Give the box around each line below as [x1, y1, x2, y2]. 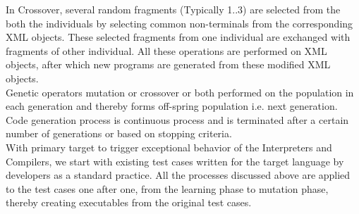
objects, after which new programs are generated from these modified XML [6, 57, 331, 72]
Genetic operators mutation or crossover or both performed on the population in [6, 84, 354, 99]
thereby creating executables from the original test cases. [6, 195, 252, 210]
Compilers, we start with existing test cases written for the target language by [6, 153, 344, 168]
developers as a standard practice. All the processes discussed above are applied [6, 168, 351, 182]
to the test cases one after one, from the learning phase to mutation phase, [6, 181, 329, 196]
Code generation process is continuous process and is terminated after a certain [6, 112, 349, 127]
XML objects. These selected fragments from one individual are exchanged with [6, 30, 351, 44]
